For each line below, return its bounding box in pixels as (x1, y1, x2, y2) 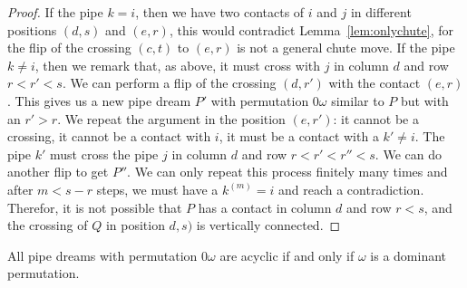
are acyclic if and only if (219, 245, 355, 264)
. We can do (375, 144, 442, 163)
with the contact (328, 73, 421, 92)
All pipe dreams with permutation (7, 245, 198, 264)
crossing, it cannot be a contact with (7, 127, 211, 146)
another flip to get (7, 162, 109, 181)
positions (7, 20, 57, 39)
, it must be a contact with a (219, 127, 379, 146)
